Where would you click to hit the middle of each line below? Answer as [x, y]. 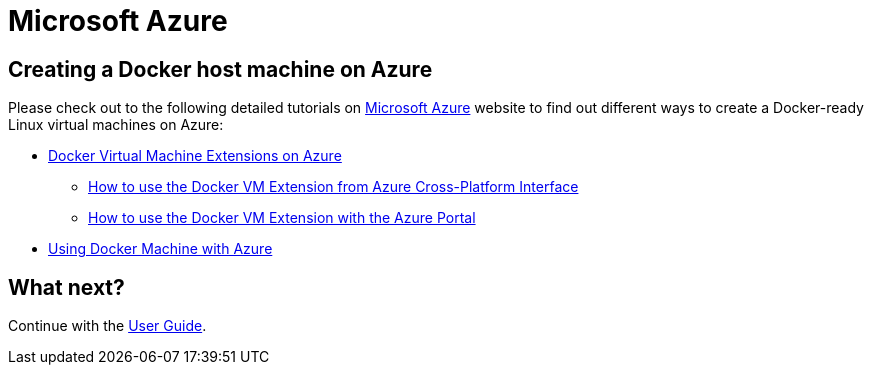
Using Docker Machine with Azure [160, 249]
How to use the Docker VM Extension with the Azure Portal [282, 218]
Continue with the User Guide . [107, 326]
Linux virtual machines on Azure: [116, 125]
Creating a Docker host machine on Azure [220, 69]
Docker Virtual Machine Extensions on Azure [195, 156]
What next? [66, 287]
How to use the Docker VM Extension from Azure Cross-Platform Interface [333, 187]
